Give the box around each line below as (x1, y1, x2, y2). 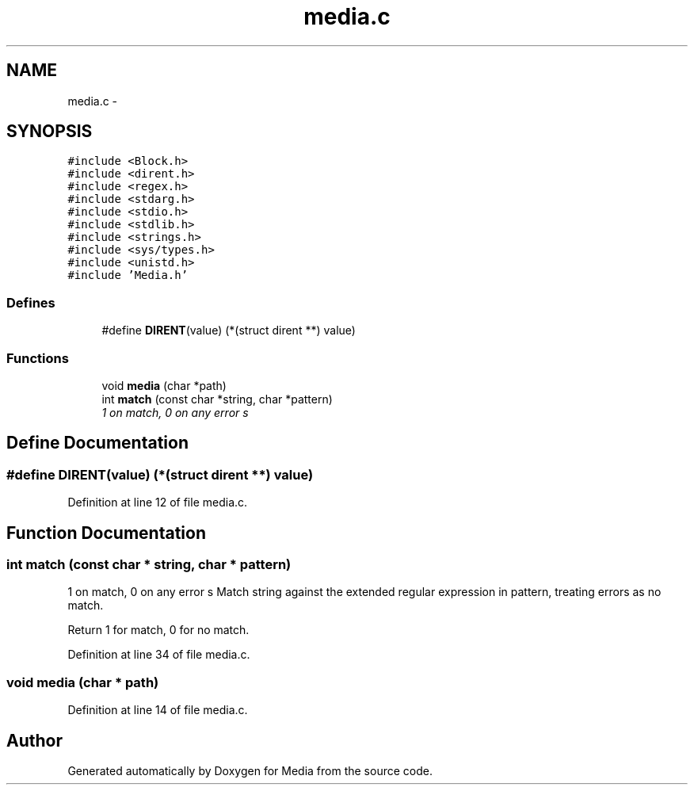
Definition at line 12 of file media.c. (67, 495, 248, 510)
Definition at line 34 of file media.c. (67, 648, 250, 662)
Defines (6, 294, 55, 311)
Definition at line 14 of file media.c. (67, 703, 248, 717)
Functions (6, 350, 69, 366)
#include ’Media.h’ (67, 269, 189, 282)
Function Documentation (6, 522, 206, 543)
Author (6, 730, 63, 751)
